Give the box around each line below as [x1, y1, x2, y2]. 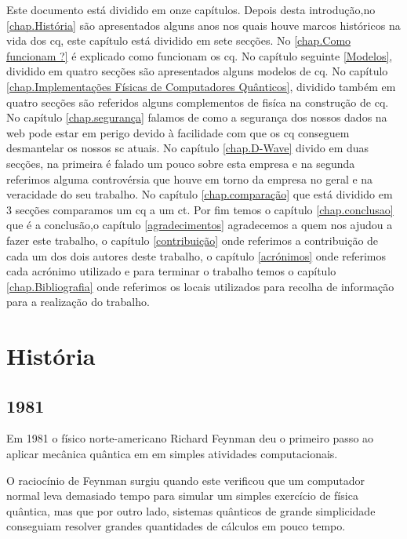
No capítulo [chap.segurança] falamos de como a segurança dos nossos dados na [6, 109, 387, 126]
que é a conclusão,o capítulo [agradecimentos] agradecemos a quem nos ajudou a [6, 217, 393, 233]
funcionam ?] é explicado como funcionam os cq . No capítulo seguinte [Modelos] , [6, 47, 393, 64]
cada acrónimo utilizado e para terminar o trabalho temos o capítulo [6, 263, 336, 279]
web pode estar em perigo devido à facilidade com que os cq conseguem [6, 124, 350, 140]
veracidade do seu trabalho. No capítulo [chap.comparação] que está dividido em [6, 186, 393, 202]
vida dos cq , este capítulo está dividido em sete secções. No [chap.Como [6, 32, 351, 49]
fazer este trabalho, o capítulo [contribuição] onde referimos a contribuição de [6, 231, 379, 248]
